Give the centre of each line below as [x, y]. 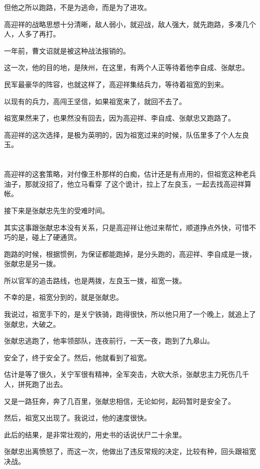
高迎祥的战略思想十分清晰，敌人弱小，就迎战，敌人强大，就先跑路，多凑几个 [130, 24]
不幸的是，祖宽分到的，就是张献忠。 [63, 297]
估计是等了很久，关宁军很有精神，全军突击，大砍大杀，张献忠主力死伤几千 [126, 374]
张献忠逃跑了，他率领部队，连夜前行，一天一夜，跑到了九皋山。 [109, 341]
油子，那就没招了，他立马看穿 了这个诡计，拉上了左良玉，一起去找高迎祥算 [128, 183]
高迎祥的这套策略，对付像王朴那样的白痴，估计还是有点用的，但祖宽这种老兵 [130, 174]
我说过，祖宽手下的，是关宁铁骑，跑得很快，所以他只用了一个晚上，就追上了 [130, 314]
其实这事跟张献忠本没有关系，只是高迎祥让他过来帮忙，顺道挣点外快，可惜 [126, 227]
